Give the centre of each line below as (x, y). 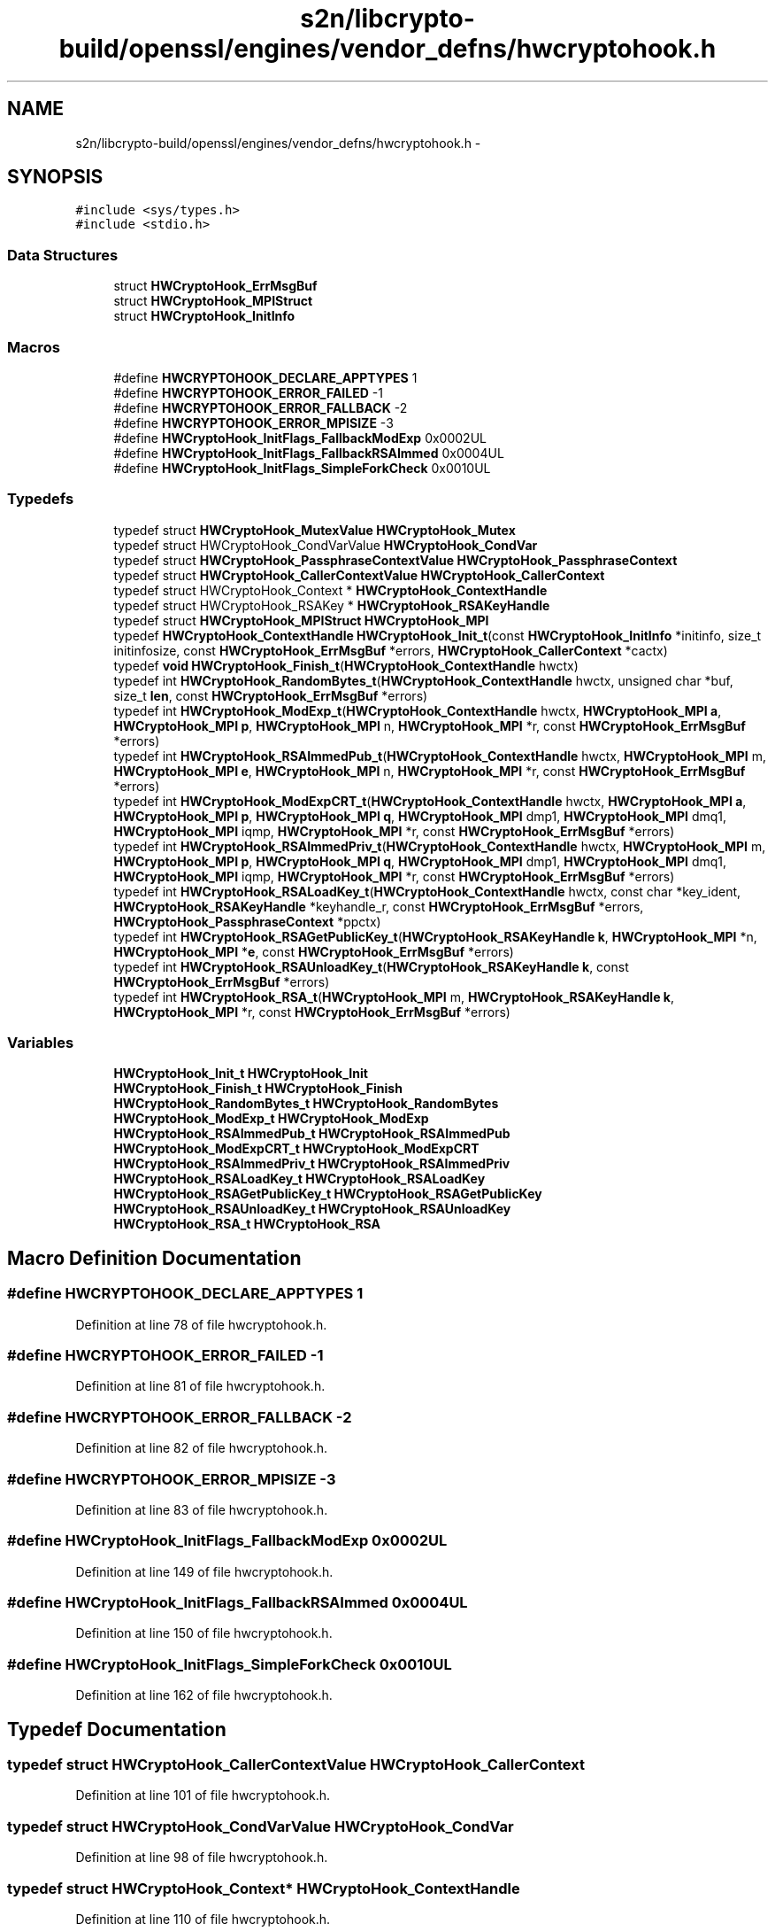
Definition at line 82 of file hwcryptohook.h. (202, 1448)
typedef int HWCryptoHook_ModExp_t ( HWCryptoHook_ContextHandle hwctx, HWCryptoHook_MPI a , (418, 710)
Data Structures (63, 255)
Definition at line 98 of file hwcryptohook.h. (202, 1857)
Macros (34, 347)
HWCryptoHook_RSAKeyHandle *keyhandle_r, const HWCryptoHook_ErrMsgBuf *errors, (379, 906)
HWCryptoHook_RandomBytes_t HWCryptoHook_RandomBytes (306, 1104)
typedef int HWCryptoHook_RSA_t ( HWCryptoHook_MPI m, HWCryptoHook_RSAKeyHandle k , (394, 997)
